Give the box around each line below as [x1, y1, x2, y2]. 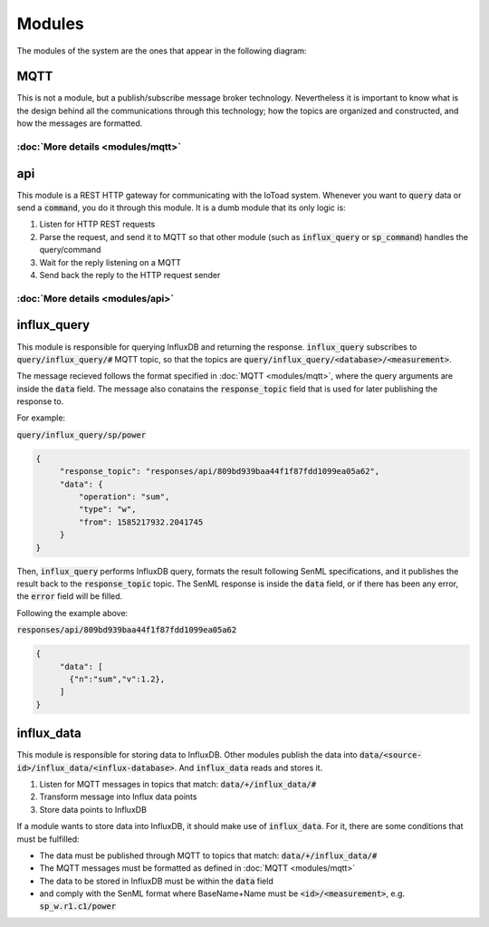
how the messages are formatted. [16, 118, 143, 129]
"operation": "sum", [78, 492, 170, 502]
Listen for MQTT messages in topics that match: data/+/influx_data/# [39, 778, 317, 789]
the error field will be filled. [16, 591, 123, 602]
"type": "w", [78, 504, 137, 515]
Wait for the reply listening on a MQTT [39, 256, 181, 267]
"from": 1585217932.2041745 [78, 517, 204, 527]
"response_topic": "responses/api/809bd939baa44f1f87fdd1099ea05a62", [59, 467, 380, 477]
